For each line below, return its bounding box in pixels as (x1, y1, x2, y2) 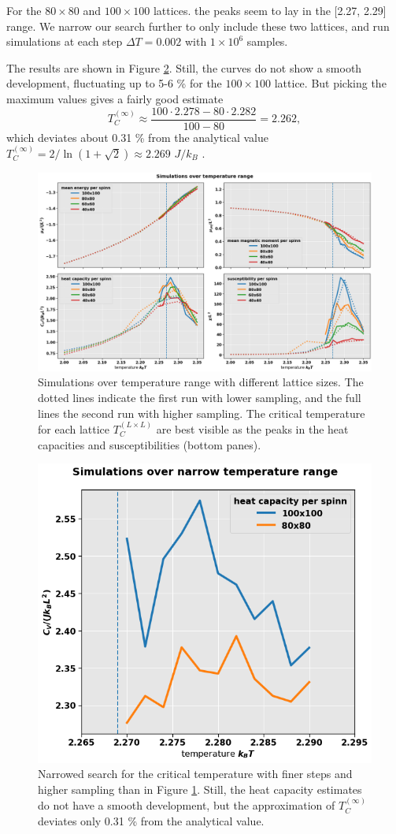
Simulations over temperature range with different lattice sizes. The (38, 374, 364, 390)
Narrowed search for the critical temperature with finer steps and (38, 765, 353, 782)
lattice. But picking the (274, 75, 387, 91)
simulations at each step (6, 33, 123, 50)
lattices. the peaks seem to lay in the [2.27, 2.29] (153, 2, 387, 18)
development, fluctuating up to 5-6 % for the (6, 75, 222, 91)
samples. (246, 33, 288, 50)
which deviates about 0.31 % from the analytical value (6, 128, 269, 145)
